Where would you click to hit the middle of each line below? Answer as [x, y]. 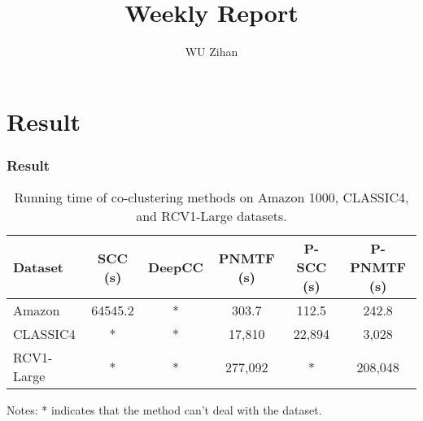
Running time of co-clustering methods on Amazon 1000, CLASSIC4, [211, 197]
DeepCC [176, 267]
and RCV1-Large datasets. [211, 216]
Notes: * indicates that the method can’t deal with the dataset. [164, 410]
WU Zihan [211, 52]
